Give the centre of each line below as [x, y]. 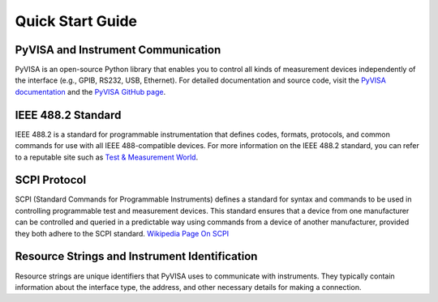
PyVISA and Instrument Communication [118, 50]
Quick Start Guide [76, 21]
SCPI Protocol [51, 180]
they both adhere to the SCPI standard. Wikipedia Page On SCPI [122, 233]
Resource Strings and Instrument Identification [136, 256]
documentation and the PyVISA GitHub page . [90, 91]
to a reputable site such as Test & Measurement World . [107, 157]
